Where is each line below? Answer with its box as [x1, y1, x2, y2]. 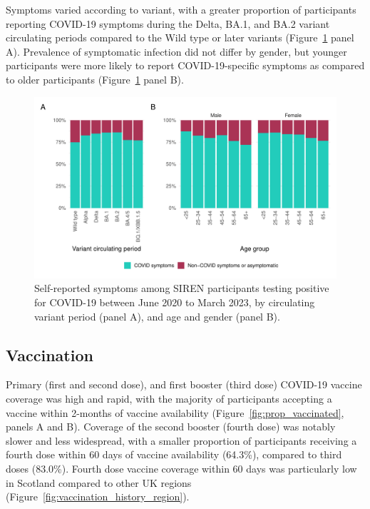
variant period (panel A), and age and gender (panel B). [34, 308, 280, 323]
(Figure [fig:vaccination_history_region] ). [6, 489, 190, 504]
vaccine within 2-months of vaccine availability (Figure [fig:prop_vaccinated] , [6, 405, 344, 420]
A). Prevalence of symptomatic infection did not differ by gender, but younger [6, 44, 347, 59]
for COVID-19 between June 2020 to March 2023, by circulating [34, 294, 315, 309]
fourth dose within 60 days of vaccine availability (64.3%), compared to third [6, 447, 342, 462]
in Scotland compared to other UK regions [6, 475, 192, 490]
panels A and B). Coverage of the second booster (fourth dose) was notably [6, 419, 336, 434]
